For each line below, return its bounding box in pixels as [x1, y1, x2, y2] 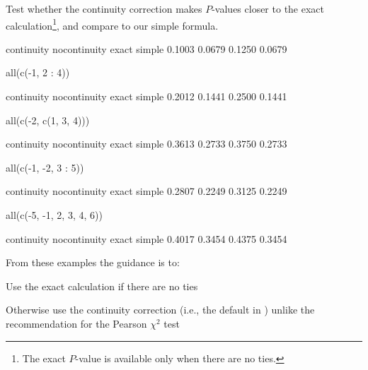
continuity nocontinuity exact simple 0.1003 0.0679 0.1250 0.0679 [6, 41, 287, 56]
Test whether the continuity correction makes [6, 1, 202, 16]
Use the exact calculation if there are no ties [6, 278, 198, 293]
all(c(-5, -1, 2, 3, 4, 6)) [6, 208, 103, 222]
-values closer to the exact [212, 1, 325, 16]
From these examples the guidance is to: [6, 255, 180, 270]
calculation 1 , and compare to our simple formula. [6, 16, 219, 32]
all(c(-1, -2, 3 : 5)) [6, 160, 84, 174]
